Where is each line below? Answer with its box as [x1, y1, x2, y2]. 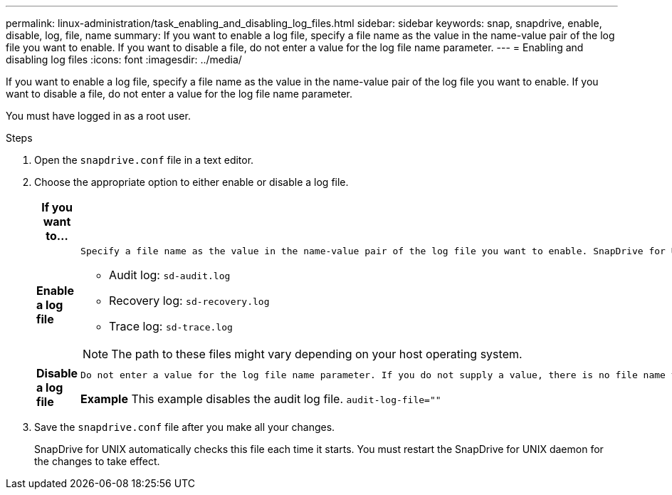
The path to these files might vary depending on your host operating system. [111, 347, 523, 361]
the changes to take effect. [34, 455, 160, 467]
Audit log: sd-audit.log [109, 268, 231, 282]
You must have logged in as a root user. [6, 110, 191, 122]
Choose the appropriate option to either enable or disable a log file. [34, 176, 349, 188]
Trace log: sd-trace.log [109, 319, 233, 333]
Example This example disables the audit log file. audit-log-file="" [80, 391, 441, 406]
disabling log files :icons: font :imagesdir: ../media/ [6, 53, 242, 66]
